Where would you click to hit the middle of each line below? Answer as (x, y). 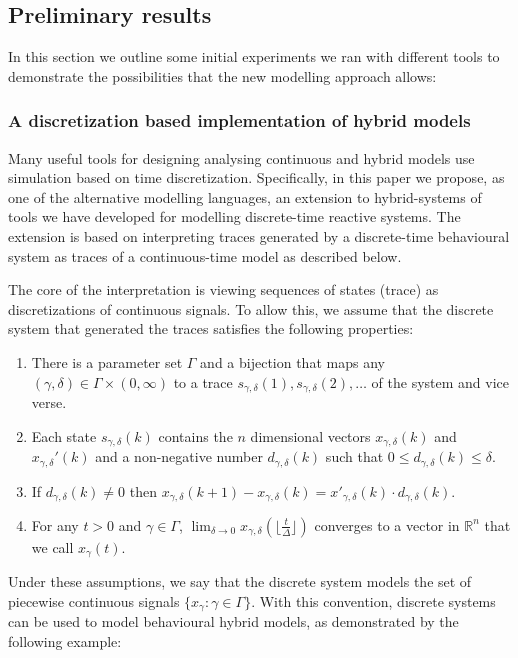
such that (354, 456)
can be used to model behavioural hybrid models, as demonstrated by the (233, 621)
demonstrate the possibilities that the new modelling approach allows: (222, 75)
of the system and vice (440, 381)
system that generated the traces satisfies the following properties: (211, 328)
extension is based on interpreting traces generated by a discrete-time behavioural (259, 235)
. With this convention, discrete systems (373, 601)
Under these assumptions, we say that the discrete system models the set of (240, 581)
